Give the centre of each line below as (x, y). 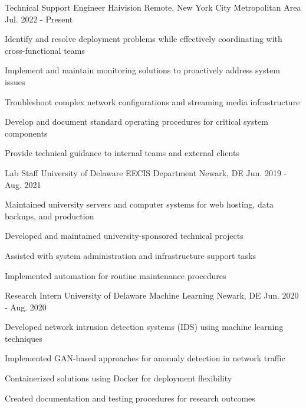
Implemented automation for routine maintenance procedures (116, 275)
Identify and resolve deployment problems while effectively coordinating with (144, 39)
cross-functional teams (45, 50)
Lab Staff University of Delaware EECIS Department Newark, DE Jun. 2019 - (146, 172)
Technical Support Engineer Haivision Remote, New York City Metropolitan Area (153, 7)
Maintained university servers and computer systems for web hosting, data (139, 204)
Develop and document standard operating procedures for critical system (136, 122)
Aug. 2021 (23, 184)
